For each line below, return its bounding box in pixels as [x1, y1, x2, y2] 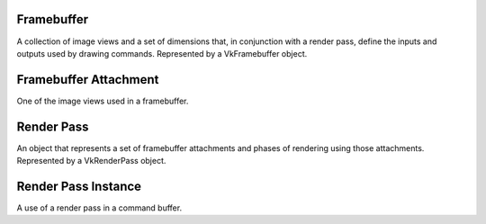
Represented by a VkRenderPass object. [16, 156, 166, 166]
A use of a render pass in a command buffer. [16, 202, 183, 213]
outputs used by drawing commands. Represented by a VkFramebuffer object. [16, 48, 308, 58]
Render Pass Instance [16, 178, 142, 193]
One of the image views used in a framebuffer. [16, 95, 189, 106]
